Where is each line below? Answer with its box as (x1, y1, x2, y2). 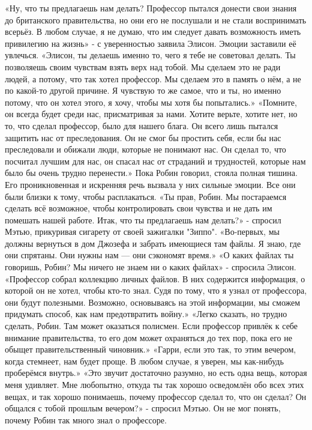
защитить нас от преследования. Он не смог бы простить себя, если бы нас (5, 131, 281, 144)
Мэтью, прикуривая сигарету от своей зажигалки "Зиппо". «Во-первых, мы (5, 225, 280, 238)
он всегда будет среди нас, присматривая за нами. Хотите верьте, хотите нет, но (5, 107, 298, 120)
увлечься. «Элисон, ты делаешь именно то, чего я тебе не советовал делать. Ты (5, 49, 296, 61)
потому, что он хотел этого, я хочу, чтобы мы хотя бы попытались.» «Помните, (5, 95, 297, 108)
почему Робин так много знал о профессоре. (5, 413, 167, 426)
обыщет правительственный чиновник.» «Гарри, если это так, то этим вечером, (5, 343, 296, 356)
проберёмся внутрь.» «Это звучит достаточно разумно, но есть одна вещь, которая (5, 366, 307, 379)
